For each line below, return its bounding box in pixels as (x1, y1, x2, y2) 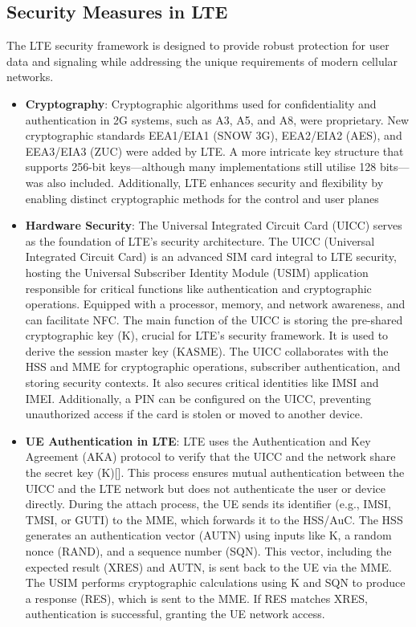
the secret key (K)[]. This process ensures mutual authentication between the (25, 464, 405, 481)
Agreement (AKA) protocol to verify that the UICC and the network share (25, 448, 396, 465)
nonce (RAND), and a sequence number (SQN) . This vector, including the (25, 543, 392, 560)
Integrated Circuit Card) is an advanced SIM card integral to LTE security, (25, 248, 397, 265)
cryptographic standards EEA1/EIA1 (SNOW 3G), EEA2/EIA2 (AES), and (25, 127, 402, 144)
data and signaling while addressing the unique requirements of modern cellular (6, 52, 398, 69)
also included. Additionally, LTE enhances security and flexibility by (47, 173, 384, 190)
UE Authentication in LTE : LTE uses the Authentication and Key (25, 432, 371, 449)
